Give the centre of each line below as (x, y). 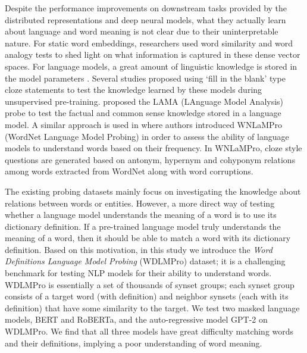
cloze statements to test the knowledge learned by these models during (134, 90)
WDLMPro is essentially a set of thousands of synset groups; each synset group (150, 284)
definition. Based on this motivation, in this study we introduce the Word (139, 249)
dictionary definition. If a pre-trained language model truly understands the (143, 226)
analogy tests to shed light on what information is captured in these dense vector (153, 54)
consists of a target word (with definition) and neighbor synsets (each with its (147, 296)
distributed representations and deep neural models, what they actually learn (145, 19)
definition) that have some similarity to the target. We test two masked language (152, 307)
